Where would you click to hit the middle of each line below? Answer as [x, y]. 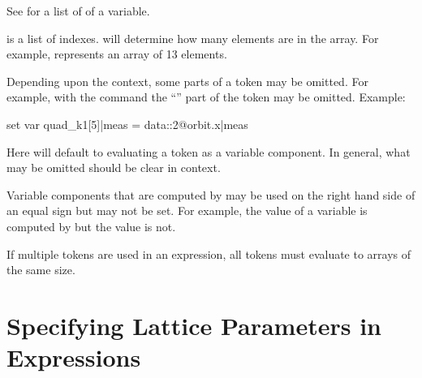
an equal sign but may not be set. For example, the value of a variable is [187, 210]
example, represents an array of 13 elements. [117, 54]
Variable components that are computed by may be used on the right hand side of [211, 194]
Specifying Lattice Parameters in [194, 325]
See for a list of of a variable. [78, 11]
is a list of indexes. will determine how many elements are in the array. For [193, 38]
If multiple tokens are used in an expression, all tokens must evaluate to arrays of [209, 253]
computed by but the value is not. [91, 226]
